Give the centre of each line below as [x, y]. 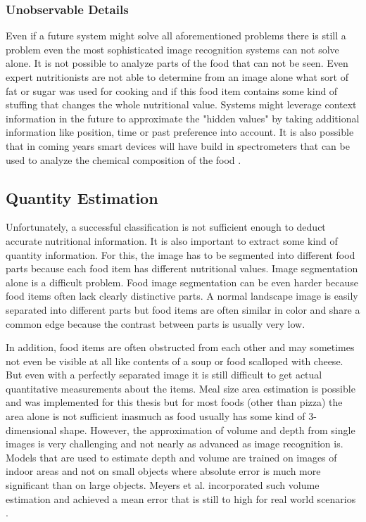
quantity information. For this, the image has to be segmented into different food [181, 254]
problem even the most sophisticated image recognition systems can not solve [172, 49]
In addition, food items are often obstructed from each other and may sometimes [180, 347]
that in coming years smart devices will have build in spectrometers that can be [178, 145]
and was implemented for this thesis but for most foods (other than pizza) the [174, 402]
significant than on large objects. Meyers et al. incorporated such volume [163, 485]
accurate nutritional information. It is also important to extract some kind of [172, 240]
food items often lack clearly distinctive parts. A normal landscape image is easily [182, 296]
